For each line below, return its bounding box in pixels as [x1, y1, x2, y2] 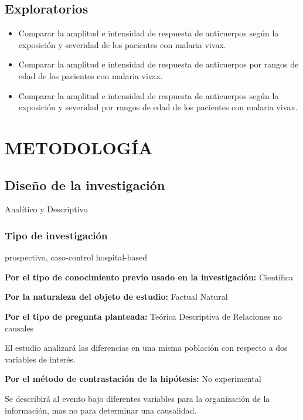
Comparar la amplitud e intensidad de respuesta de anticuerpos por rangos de [18, 58, 299, 70]
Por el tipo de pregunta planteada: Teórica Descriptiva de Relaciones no [5, 310, 282, 322]
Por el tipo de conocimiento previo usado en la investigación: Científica [5, 270, 293, 283]
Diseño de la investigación [5, 175, 165, 194]
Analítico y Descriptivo [5, 203, 88, 215]
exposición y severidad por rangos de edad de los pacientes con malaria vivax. [18, 101, 298, 113]
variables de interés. [5, 353, 76, 365]
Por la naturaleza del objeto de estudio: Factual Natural [5, 290, 228, 303]
